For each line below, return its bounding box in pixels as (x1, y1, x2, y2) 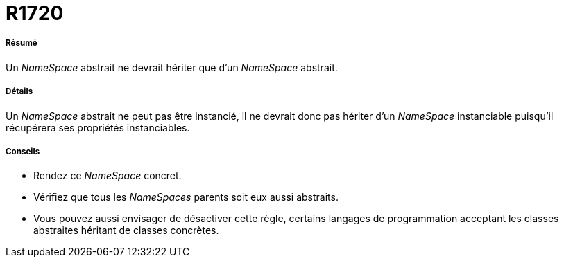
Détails (6, 87, 33, 97)
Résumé (6, 38, 37, 48)
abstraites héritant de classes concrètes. (33, 224, 219, 237)
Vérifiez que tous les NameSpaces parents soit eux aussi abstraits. (33, 191, 339, 203)
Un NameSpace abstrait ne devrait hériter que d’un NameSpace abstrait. (6, 61, 338, 73)
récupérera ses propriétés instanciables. (6, 121, 190, 134)
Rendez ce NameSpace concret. (33, 170, 182, 182)
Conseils (6, 146, 40, 156)
